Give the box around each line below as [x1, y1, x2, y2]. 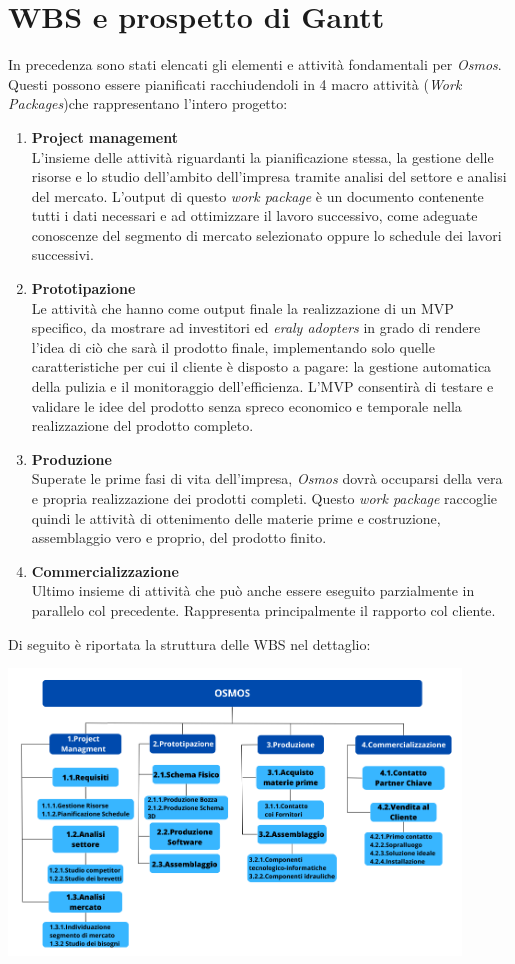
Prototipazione [31, 278, 136, 299]
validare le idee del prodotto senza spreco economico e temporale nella [31, 395, 462, 416]
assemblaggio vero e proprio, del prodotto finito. [31, 527, 327, 548]
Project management [31, 126, 178, 147]
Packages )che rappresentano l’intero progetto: [8, 93, 288, 114]
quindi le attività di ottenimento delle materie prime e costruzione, [31, 507, 441, 528]
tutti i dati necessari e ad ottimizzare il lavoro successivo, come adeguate [31, 205, 478, 226]
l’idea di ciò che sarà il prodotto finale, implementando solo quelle [31, 336, 435, 357]
